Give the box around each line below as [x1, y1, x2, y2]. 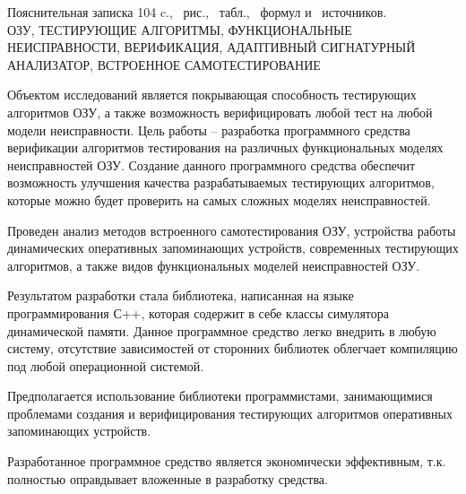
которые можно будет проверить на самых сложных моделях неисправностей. [7, 190, 431, 209]
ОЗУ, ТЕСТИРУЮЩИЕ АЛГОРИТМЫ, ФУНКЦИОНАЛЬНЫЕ [7, 20, 352, 39]
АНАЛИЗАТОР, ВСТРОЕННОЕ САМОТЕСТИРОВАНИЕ [7, 55, 321, 74]
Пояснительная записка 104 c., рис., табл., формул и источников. [7, 3, 387, 21]
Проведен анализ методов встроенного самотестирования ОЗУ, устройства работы [7, 221, 456, 239]
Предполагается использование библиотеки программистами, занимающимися [7, 386, 433, 405]
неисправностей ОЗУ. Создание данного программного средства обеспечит [7, 155, 416, 174]
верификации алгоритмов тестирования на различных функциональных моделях [7, 138, 444, 157]
